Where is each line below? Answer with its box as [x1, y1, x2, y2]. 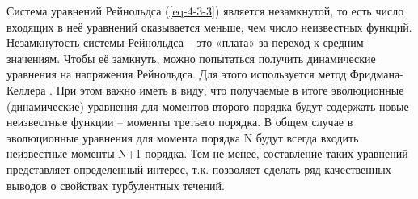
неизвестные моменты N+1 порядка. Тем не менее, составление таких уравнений [6, 145, 408, 162]
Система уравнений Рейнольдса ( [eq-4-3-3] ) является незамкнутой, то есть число [6, 2, 404, 19]
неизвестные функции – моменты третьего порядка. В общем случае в [6, 113, 353, 130]
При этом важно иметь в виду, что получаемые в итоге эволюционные [56, 81, 404, 98]
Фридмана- [349, 66, 403, 83]
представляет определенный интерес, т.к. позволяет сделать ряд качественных [6, 160, 391, 177]
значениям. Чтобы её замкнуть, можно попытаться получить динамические [6, 49, 376, 66]
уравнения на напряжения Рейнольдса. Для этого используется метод [6, 66, 347, 83]
